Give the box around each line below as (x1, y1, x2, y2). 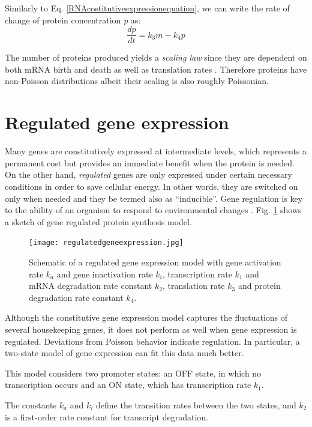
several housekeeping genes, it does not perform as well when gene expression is (5, 323, 297, 335)
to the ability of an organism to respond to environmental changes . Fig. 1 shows (5, 204, 302, 216)
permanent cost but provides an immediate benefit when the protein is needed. (5, 156, 295, 169)
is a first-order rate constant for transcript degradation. (5, 410, 208, 423)
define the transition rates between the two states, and (96, 398, 296, 411)
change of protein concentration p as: (5, 13, 141, 26)
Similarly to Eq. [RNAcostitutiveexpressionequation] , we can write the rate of (5, 2, 290, 14)
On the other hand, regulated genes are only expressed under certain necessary (5, 168, 292, 181)
